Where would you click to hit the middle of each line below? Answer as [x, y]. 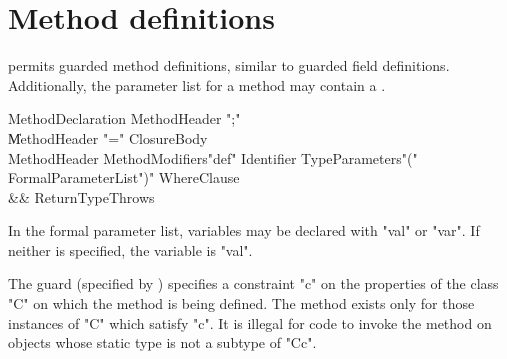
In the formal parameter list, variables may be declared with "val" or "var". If [244, 230]
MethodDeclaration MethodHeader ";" [124, 118]
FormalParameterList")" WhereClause [124, 177]
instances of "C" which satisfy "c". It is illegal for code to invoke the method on [250, 322]
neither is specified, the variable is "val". [130, 249]
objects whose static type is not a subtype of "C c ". [162, 342]
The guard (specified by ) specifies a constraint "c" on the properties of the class [253, 283]
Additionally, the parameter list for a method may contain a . [197, 84]
